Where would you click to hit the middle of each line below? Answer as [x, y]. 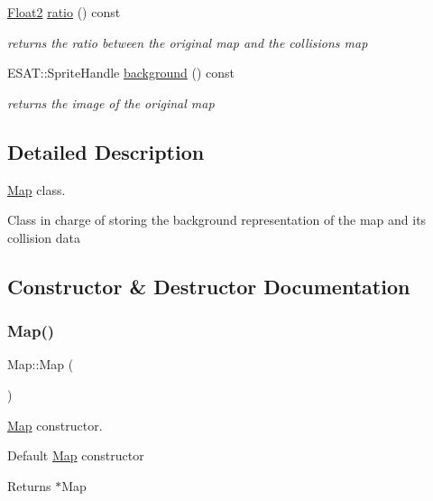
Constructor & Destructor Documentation [209, 286]
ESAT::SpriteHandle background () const [121, 73]
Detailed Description [106, 151]
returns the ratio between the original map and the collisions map [188, 42]
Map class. [37, 189]
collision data [44, 237]
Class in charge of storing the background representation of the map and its [217, 220]
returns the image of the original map [111, 102]
